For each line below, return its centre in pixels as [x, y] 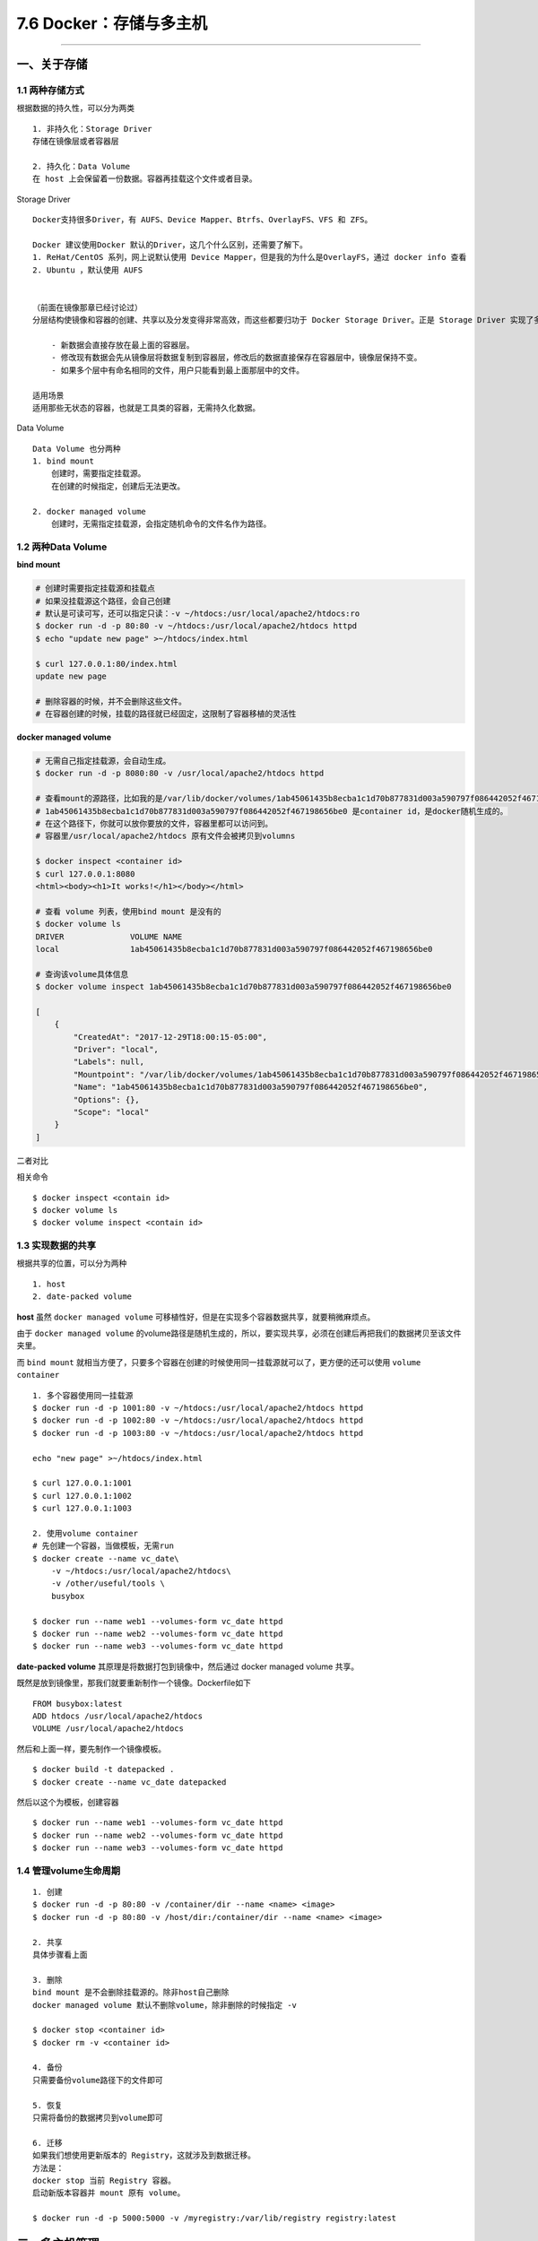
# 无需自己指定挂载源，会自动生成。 [103, 761]
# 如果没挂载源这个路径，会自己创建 [103, 601]
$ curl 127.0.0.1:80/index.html [107, 664]
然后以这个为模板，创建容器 [68, 1802]
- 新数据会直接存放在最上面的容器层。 [122, 345]
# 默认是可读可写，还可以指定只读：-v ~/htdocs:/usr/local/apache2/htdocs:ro [198, 613]
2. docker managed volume [90, 511]
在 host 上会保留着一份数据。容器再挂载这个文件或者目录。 [145, 179]
